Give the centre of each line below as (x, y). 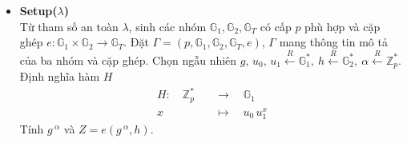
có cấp (276, 26)
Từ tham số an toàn (69, 26)
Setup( (38, 10)
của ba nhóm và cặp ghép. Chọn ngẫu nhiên (128, 60)
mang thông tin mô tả (333, 42)
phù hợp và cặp (343, 26)
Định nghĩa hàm (60, 76)
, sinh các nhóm (167, 26)
